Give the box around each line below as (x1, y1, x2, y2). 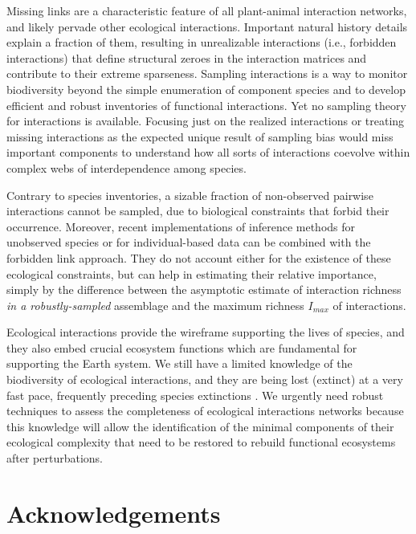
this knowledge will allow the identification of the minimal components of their (6, 418, 394, 434)
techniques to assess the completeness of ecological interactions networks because (6, 402, 404, 419)
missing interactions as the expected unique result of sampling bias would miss (6, 128, 394, 145)
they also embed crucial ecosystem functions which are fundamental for (6, 339, 357, 356)
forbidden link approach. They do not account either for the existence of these (6, 249, 391, 266)
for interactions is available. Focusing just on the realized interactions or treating (6, 112, 405, 129)
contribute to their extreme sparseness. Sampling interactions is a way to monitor (6, 65, 408, 82)
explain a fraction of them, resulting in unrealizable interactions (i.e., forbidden (6, 34, 397, 51)
